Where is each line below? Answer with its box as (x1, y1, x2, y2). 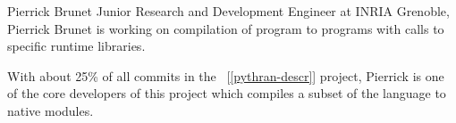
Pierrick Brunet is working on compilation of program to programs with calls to (7, 19, 444, 37)
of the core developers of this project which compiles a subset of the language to (7, 84, 446, 102)
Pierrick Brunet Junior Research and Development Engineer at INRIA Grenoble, (7, 2, 450, 20)
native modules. (7, 101, 94, 119)
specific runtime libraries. (7, 37, 146, 55)
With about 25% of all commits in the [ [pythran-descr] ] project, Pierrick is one (7, 66, 444, 85)
